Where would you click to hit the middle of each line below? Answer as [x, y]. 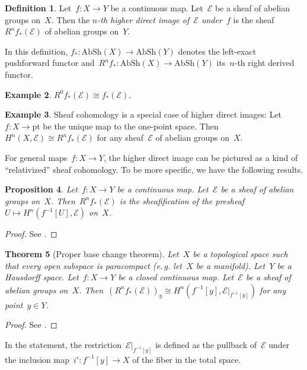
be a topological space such [240, 253]
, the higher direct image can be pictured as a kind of [201, 157]
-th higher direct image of [143, 19]
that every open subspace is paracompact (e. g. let [93, 265]
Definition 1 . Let [38, 8]
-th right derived [264, 63]
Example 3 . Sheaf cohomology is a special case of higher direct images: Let [143, 114]
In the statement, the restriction [63, 344]
